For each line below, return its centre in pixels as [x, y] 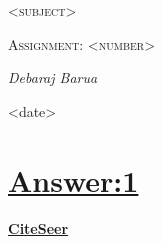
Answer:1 [73, 179]
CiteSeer [38, 227]
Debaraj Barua [53, 77]
